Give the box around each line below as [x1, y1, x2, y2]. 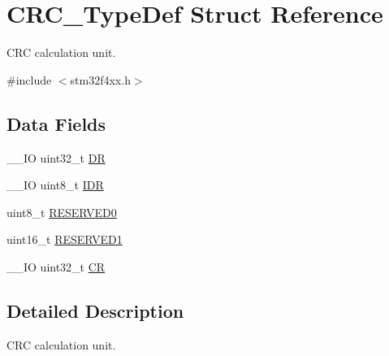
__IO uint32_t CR [6, 258, 106, 275]
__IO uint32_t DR [6, 149, 106, 166]
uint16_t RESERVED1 [6, 231, 123, 248]
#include [6, 71, 52, 88]
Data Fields [6, 111, 106, 136]
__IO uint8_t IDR [6, 176, 104, 193]
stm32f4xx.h [70, 71, 131, 88]
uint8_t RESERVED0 [6, 203, 117, 220]
